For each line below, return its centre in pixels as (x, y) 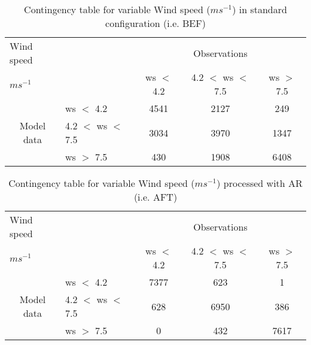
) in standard (260, 9)
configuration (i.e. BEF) (155, 23)
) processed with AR (260, 183)
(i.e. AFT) (155, 197)
